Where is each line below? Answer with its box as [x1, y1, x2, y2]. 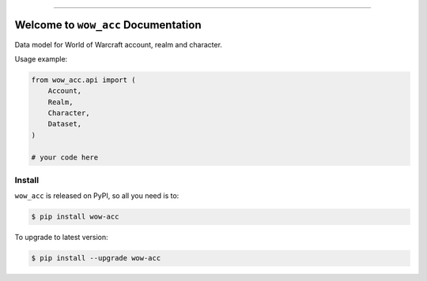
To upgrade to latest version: [14, 233, 108, 242]
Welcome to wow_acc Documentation [14, 18, 202, 32]
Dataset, [47, 119, 82, 129]
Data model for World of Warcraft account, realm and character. [14, 39, 223, 49]
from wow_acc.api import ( [31, 75, 136, 84]
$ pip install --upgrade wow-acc [31, 253, 161, 263]
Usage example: [14, 54, 68, 63]
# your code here [31, 152, 99, 162]
